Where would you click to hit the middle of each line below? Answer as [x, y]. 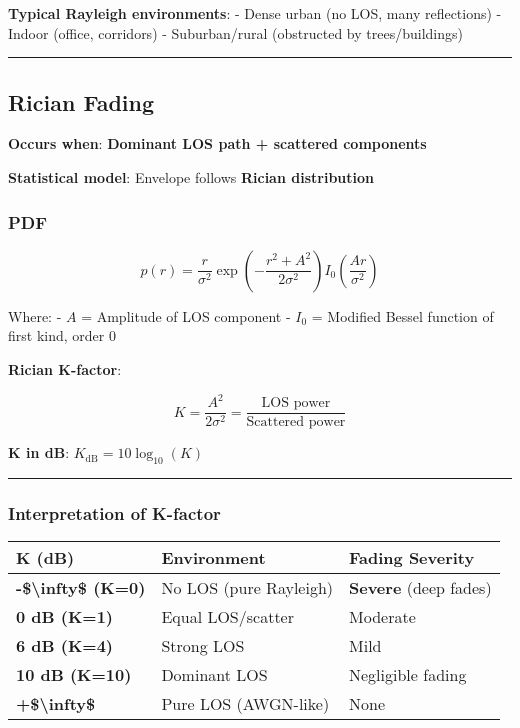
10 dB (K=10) [74, 675]
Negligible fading [408, 675]
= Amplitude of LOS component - [186, 315]
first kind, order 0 [62, 335]
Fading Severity [412, 558]
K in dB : [39, 452]
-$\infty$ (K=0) [81, 588]
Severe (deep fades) [420, 588]
